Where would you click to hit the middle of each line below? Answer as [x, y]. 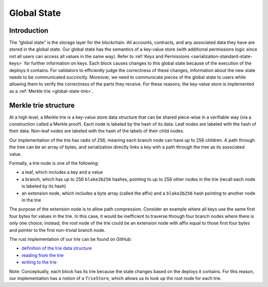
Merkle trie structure [42, 105]
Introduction [29, 31]
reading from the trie [43, 255]
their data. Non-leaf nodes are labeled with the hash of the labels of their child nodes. [97, 131]
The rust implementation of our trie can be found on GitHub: [70, 239]
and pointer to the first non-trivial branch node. [57, 230]
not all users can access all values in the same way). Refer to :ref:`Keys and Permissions [99, 56]
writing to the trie [39, 262]
